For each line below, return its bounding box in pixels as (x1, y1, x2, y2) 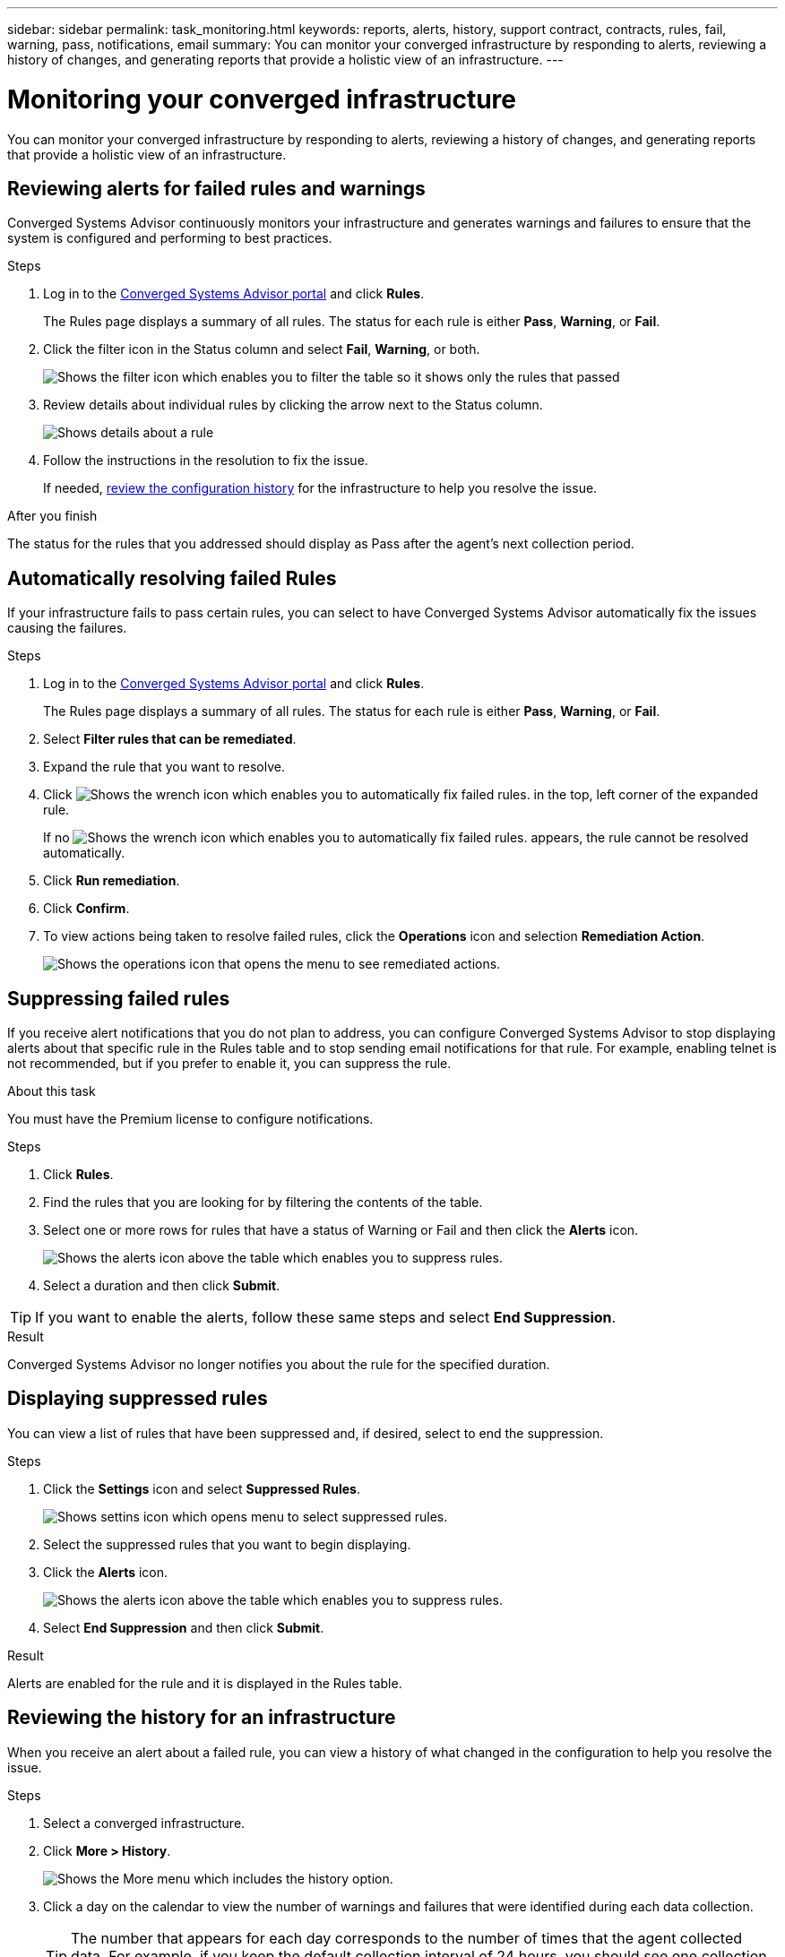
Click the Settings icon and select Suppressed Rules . (43, 1480, 360, 1496)
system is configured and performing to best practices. (7, 230, 332, 246)
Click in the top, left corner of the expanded (43, 787, 758, 803)
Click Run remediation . (43, 873, 180, 889)
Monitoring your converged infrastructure (7, 83, 516, 115)
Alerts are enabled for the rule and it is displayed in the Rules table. (7, 1675, 402, 1691)
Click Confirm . (43, 901, 130, 917)
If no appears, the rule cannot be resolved (43, 830, 749, 846)
